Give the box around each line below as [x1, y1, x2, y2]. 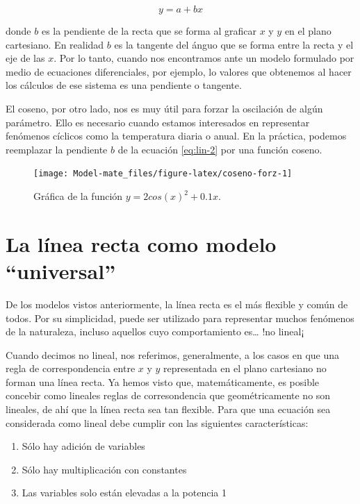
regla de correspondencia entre [6, 361, 136, 376]
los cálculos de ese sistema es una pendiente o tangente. [6, 78, 242, 92]
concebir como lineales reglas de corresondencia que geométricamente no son [6, 388, 331, 403]
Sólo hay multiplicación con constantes [22, 462, 187, 476]
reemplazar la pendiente [6, 142, 108, 156]
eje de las [6, 51, 45, 65]
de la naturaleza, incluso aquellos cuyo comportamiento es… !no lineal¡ [6, 324, 304, 339]
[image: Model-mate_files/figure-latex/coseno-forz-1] [33, 169, 293, 179]
